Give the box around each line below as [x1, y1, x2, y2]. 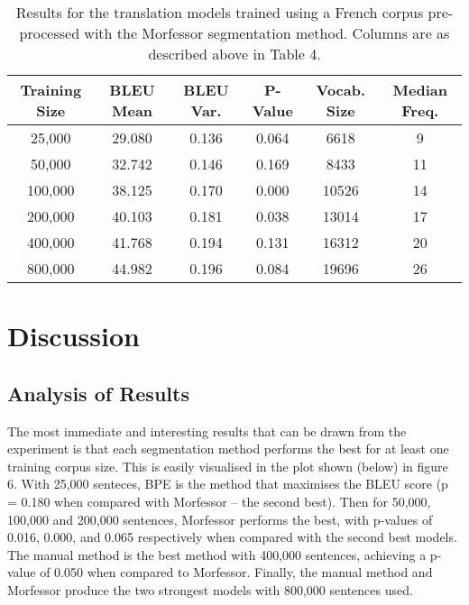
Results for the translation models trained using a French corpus [15, 2, 424, 23]
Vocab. [316, 79, 366, 100]
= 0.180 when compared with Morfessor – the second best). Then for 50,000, [7, 491, 431, 510]
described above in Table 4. [148, 43, 321, 64]
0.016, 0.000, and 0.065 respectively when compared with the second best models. [7, 527, 457, 546]
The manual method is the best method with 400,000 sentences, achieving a [7, 545, 427, 564]
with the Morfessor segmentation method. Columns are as [84, 23, 450, 43]
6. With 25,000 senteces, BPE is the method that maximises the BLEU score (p [7, 474, 448, 493]
